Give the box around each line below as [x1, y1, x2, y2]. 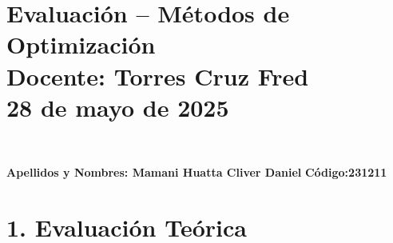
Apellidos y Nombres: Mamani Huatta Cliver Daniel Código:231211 [6, 164, 387, 181]
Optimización [6, 28, 156, 61]
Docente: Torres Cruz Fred [6, 59, 309, 92]
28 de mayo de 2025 [6, 90, 229, 123]
